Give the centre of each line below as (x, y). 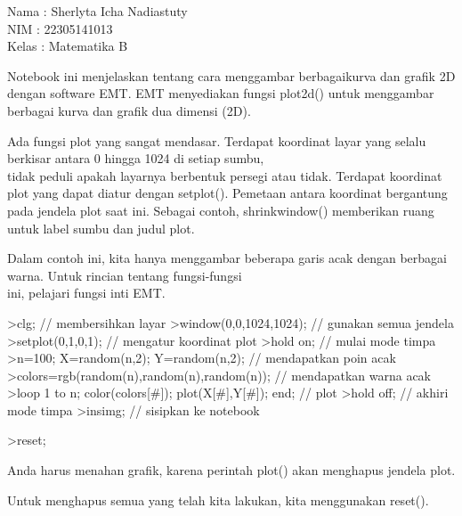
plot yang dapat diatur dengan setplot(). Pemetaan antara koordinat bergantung (227, 193)
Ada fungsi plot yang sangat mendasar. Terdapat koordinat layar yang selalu (217, 140)
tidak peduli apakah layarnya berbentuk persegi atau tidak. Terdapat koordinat (225, 175)
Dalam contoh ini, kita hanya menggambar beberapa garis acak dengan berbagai (227, 258)
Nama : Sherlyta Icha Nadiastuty (97, 11)
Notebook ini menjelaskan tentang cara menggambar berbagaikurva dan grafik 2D (231, 75)
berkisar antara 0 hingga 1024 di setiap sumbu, (136, 158)
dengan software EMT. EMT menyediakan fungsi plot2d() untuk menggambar (221, 93)
